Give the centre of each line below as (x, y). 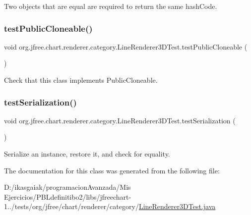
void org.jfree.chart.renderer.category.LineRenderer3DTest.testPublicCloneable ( (126, 46)
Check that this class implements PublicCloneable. (81, 80)
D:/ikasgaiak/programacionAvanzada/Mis (67, 187)
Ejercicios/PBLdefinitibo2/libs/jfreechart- (68, 196)
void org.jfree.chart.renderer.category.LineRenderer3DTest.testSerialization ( (120, 120)
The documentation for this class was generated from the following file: (112, 170)
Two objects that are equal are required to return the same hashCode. (111, 6)
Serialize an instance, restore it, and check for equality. (87, 154)
